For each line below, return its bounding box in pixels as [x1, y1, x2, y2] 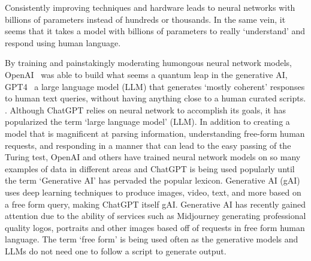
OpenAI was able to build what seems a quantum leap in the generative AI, [5, 68, 288, 80]
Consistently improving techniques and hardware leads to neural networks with [5, 1, 295, 13]
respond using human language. [5, 36, 121, 49]
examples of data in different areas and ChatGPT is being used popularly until [5, 162, 295, 175]
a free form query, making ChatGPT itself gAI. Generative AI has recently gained [5, 197, 306, 210]
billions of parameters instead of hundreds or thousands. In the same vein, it [5, 13, 286, 25]
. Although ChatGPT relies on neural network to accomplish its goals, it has [5, 103, 286, 116]
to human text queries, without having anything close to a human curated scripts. [5, 92, 306, 104]
